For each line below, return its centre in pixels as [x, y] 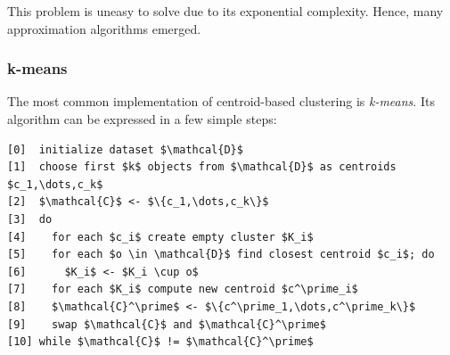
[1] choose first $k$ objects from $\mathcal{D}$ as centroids [202, 167]
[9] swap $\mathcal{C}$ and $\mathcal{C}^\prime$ [167, 324]
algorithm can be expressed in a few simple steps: [142, 119]
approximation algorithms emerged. [104, 28]
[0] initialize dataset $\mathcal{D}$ [125, 149]
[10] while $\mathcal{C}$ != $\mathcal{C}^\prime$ [160, 342]
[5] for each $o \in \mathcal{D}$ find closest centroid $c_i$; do [221, 255]
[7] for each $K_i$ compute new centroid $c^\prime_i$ [183, 289]
